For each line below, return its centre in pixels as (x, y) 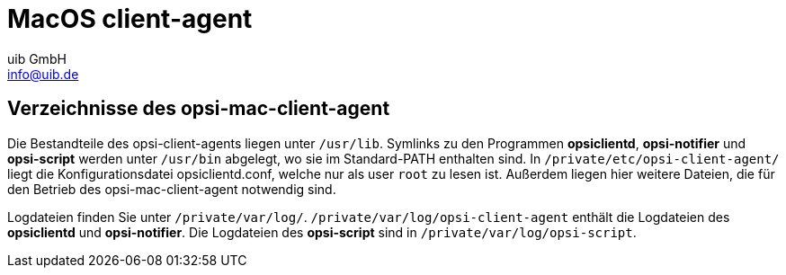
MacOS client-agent (130, 19)
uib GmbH (37, 58)
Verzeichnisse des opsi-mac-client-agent (199, 109)
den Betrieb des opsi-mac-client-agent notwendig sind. (172, 189)
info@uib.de (43, 74)
